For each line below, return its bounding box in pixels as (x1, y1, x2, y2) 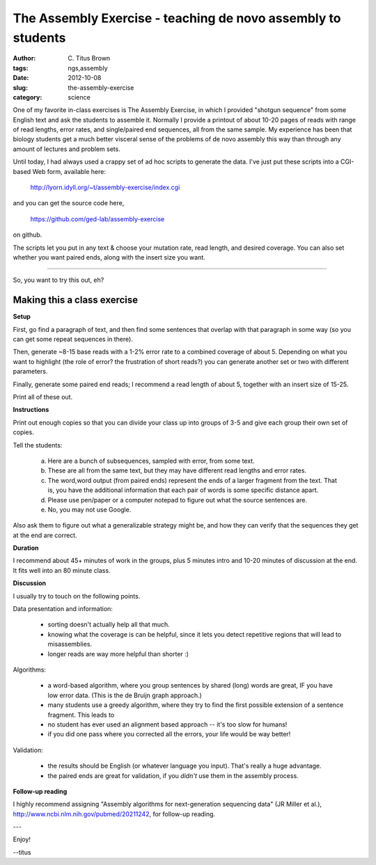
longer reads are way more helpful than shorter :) (47, 649, 189, 658)
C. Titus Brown (68, 54, 111, 63)
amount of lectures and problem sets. (13, 145, 121, 153)
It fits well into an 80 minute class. (13, 566, 111, 574)
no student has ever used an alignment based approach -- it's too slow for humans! (47, 720, 288, 729)
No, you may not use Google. (47, 505, 132, 514)
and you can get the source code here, (13, 199, 125, 207)
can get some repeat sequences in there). (13, 335, 134, 344)
